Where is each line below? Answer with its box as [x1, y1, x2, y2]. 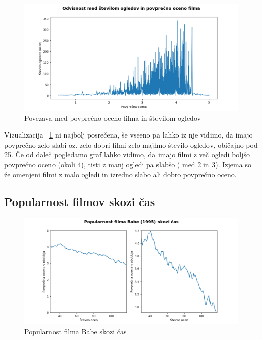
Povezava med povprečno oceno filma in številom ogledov [24, 112, 201, 123]
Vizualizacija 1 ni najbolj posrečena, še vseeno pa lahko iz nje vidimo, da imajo [4, 129, 253, 140]
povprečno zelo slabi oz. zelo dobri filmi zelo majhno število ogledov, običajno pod [4, 139, 258, 150]
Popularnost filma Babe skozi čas [24, 326, 127, 336]
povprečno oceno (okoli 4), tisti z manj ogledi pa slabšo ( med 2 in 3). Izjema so [4, 159, 251, 169]
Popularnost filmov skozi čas [4, 193, 155, 209]
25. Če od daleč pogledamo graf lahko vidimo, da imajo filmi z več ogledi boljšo [4, 149, 250, 160]
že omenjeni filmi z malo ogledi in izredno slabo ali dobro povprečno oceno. [4, 169, 237, 179]
